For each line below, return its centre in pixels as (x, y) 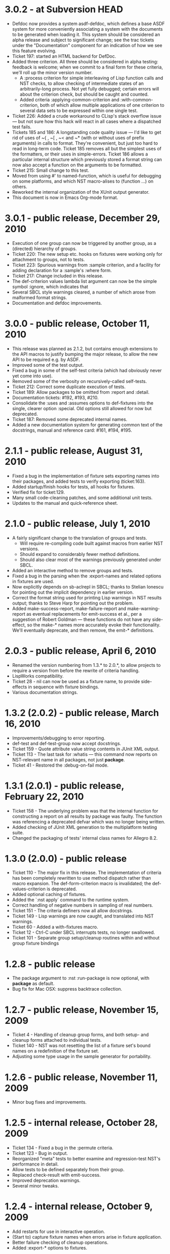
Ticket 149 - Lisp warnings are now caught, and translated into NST (83, 916)
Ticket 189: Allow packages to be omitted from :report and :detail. (81, 392)
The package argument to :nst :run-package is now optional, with (81, 978)
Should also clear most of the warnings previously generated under (90, 559)
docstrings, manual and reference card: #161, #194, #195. (72, 430)
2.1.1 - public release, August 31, (74, 451)
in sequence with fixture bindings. (64, 687)
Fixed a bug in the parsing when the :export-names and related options (87, 576)
